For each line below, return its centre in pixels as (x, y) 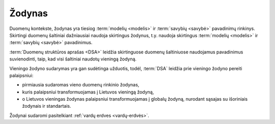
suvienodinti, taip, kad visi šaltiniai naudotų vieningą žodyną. (73, 59)
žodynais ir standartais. (47, 106)
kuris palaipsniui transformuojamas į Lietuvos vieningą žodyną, (88, 92)
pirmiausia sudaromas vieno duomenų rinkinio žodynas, (81, 85)
